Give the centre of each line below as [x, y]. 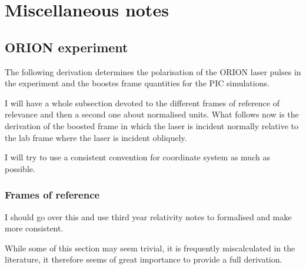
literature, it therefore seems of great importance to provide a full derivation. [144, 259]
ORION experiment [66, 47]
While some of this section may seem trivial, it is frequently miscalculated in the [150, 248]
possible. [20, 168]
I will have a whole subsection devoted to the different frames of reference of [142, 102]
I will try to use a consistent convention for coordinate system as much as [137, 157]
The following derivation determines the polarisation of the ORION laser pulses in [153, 71]
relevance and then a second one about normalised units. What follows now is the [152, 114]
